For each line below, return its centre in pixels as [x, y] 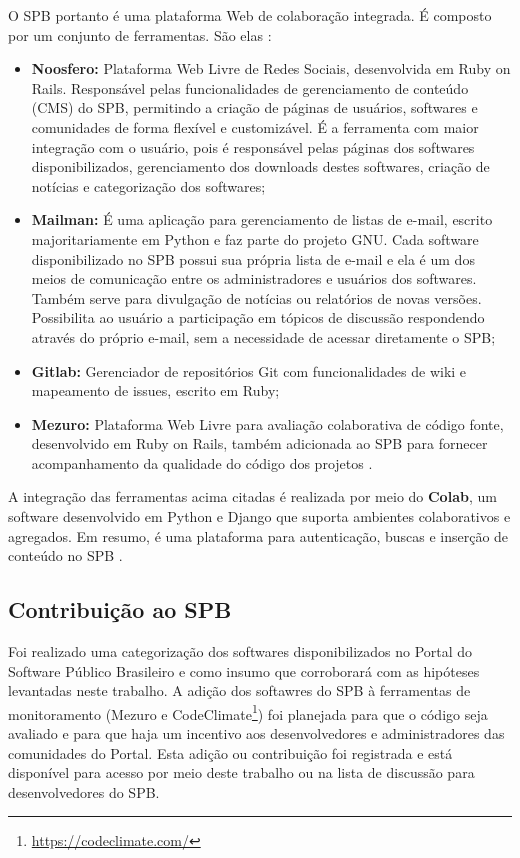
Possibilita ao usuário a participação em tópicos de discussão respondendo [258, 317]
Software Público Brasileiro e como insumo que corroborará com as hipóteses [244, 670]
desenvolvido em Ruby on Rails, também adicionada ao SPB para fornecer [259, 443]
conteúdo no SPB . [65, 555]
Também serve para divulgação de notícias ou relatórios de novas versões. [256, 297]
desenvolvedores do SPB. [84, 791]
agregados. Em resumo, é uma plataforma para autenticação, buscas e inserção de [258, 535]
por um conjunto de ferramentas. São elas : [140, 34]
